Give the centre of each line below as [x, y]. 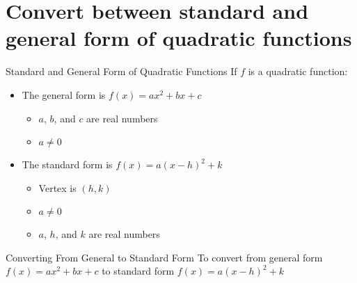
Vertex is [57, 187]
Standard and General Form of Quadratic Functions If [121, 71]
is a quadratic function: [298, 71]
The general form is [64, 94]
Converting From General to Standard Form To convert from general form [164, 257]
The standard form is [67, 164]
